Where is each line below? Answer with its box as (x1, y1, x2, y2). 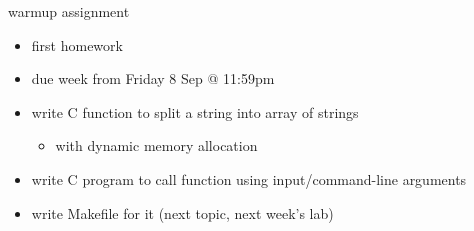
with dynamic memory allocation (55, 135, 258, 156)
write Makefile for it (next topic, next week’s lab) (31, 202, 334, 223)
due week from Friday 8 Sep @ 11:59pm (31, 68, 275, 89)
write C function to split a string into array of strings (31, 101, 359, 122)
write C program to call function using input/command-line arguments (31, 168, 467, 189)
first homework (31, 34, 123, 55)
